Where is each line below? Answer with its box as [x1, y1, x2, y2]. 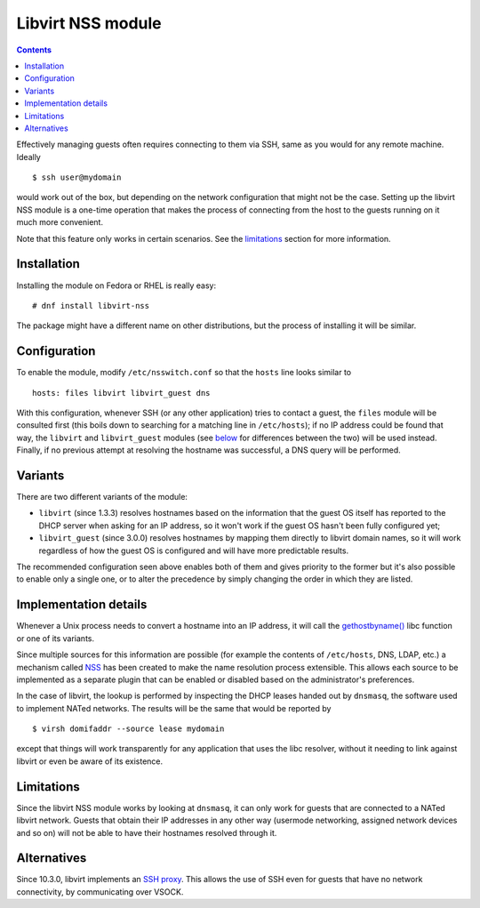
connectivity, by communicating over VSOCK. [16, 886, 184, 897]
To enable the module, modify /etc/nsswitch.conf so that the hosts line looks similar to [16, 367, 351, 378]
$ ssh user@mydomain [32, 173, 122, 182]
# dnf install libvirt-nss [32, 301, 150, 310]
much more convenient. [16, 217, 104, 228]
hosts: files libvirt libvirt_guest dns [32, 388, 211, 398]
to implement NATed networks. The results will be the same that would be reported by [16, 703, 332, 713]
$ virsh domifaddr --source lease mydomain [32, 724, 225, 734]
